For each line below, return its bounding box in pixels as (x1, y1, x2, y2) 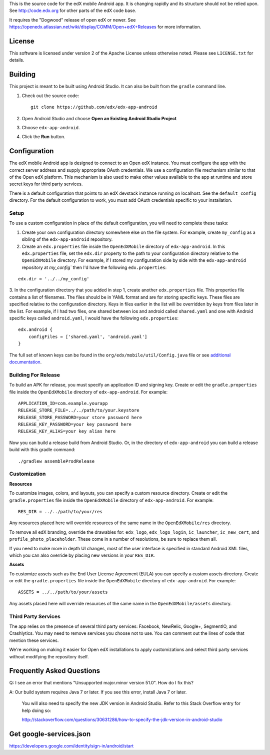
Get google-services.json (9, 729, 91, 738)
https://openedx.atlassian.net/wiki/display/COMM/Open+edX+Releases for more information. (9, 24, 201, 30)
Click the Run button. (21, 134, 65, 140)
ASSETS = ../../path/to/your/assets (18, 589, 108, 595)
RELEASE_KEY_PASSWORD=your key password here (18, 422, 132, 428)
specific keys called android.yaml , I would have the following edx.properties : (9, 315, 178, 321)
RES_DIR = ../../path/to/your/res (18, 509, 102, 514)
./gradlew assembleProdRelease (18, 458, 95, 464)
